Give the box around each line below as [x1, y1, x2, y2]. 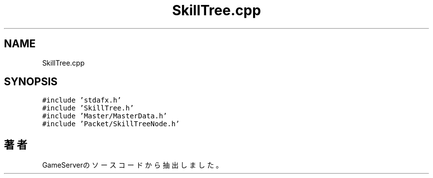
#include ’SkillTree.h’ [42, 104, 134, 112]
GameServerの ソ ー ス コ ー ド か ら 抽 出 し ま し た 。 [42, 161, 223, 170]
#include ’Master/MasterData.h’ [42, 112, 168, 120]
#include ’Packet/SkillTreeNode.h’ [42, 120, 180, 128]
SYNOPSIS [4, 75, 58, 88]
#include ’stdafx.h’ [42, 96, 122, 105]
